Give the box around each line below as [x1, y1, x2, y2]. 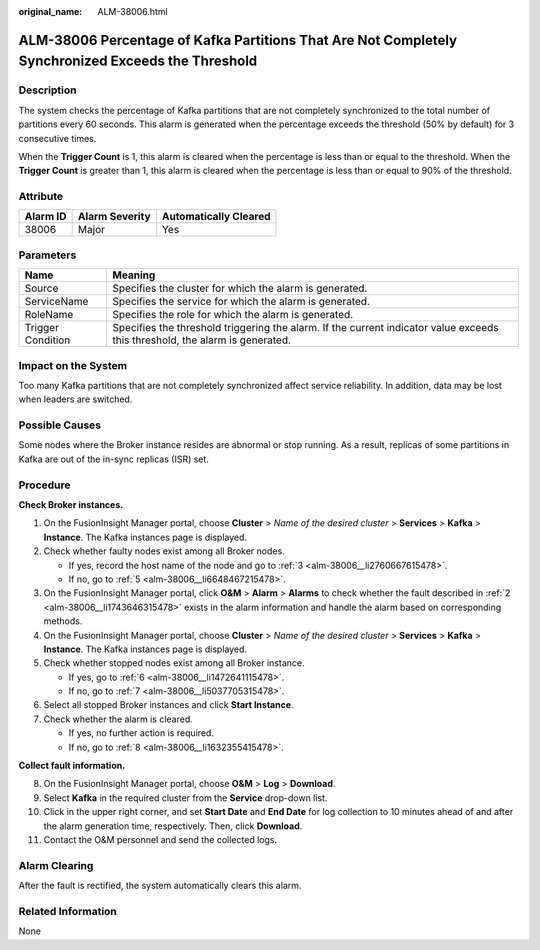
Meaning [112, 268, 156, 282]
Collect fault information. [18, 760, 126, 772]
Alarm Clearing [18, 858, 94, 872]
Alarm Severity [77, 210, 151, 224]
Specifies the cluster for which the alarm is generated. [112, 281, 368, 295]
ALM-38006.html [97, 6, 169, 17]
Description [18, 83, 77, 97]
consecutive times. [18, 132, 97, 144]
